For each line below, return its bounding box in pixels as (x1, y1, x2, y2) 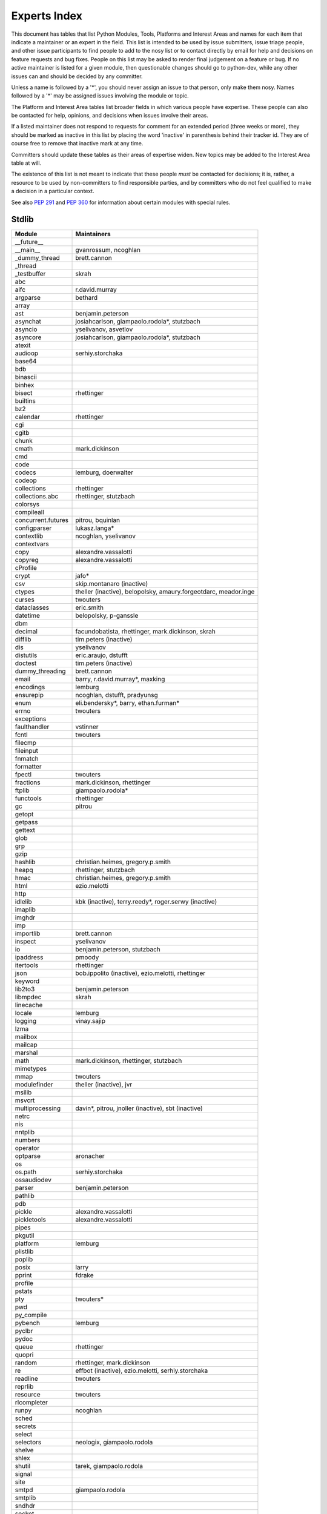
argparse (15, 294, 41, 302)
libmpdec (15, 993, 42, 1002)
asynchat (15, 317, 42, 326)
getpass (15, 818, 38, 827)
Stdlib (11, 214, 35, 225)
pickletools (15, 1215, 47, 1224)
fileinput (15, 747, 39, 755)
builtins (15, 397, 36, 405)
